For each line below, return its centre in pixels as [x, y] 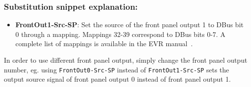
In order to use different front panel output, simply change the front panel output [126, 60]
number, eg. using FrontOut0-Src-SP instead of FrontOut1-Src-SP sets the [117, 69]
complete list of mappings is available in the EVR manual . [104, 43]
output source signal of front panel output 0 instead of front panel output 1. [117, 79]
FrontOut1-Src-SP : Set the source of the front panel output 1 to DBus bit [129, 25]
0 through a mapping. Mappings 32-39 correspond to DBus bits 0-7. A [120, 34]
